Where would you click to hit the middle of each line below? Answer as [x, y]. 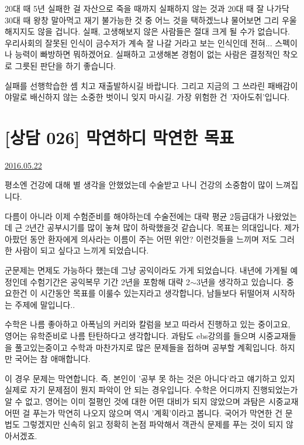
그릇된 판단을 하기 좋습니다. [65, 65]
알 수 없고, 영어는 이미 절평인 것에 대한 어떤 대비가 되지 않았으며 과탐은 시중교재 [152, 401]
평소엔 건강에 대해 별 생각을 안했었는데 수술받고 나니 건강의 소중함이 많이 [139, 185]
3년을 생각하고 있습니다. [240, 281]
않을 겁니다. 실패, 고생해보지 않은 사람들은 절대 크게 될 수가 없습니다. [164, 31]
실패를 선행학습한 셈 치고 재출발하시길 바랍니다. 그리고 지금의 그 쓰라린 [135, 85]
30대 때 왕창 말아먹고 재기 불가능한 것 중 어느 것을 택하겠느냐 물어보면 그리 [142, 20]
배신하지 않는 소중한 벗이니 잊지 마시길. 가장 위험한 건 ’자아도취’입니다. [160, 97]
